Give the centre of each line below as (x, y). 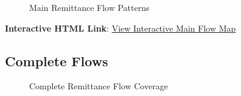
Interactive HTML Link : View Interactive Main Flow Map (120, 28)
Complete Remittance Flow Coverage (99, 86)
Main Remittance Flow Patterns (89, 7)
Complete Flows (57, 60)
